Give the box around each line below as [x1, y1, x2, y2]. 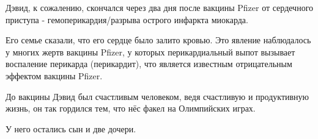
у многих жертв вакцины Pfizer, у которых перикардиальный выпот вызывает [6, 45, 295, 58]
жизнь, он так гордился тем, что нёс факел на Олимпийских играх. [6, 102, 256, 115]
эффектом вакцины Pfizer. [6, 69, 103, 82]
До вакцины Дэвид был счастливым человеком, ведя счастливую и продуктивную [6, 90, 309, 102]
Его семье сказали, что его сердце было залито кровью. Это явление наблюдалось [6, 34, 311, 46]
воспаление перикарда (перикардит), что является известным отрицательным [6, 57, 292, 70]
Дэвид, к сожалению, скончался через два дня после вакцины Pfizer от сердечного [6, 1, 314, 13]
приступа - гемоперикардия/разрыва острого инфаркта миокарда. [6, 13, 248, 26]
